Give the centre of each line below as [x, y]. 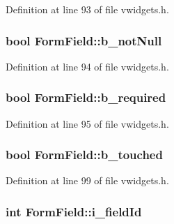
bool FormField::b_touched [84, 155]
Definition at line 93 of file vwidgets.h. [87, 9]
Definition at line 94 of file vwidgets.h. [87, 66]
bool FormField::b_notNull [84, 40]
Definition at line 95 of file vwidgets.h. [87, 123]
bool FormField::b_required [86, 97]
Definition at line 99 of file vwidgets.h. [87, 180]
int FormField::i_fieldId [74, 211]
